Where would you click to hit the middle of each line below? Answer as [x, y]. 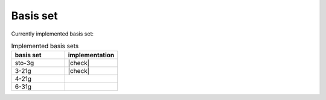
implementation [91, 55]
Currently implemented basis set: [52, 34]
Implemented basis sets [45, 46]
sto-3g [24, 63]
